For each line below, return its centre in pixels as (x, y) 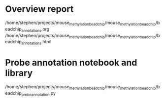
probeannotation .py (38, 93)
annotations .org (35, 29)
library (19, 73)
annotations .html (36, 42)
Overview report (39, 9)
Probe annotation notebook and (71, 63)
